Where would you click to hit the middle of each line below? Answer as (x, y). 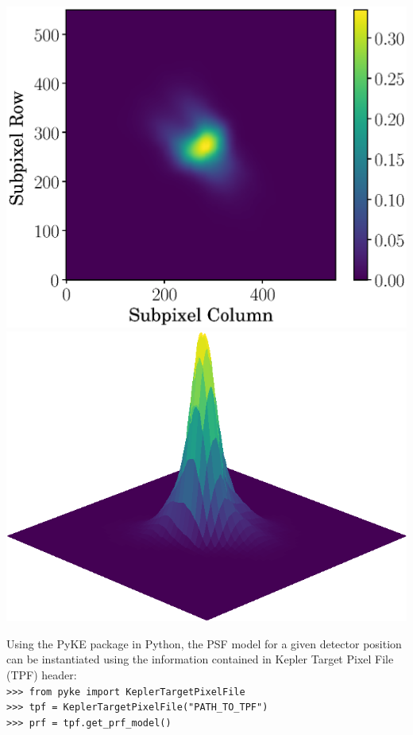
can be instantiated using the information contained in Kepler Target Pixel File (200, 659)
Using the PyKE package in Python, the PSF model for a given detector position (204, 643)
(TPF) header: (42, 675)
